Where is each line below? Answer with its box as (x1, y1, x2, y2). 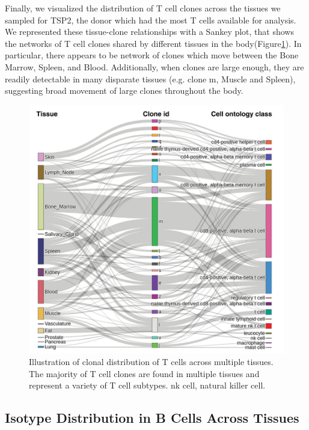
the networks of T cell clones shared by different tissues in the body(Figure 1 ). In (5, 37, 302, 49)
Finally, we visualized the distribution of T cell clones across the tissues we (5, 2, 281, 14)
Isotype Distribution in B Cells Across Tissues (5, 408, 299, 427)
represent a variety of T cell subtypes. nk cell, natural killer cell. (29, 379, 266, 392)
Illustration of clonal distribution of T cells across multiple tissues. (29, 355, 274, 368)
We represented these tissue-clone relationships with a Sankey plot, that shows (5, 25, 294, 38)
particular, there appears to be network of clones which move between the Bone (5, 49, 299, 61)
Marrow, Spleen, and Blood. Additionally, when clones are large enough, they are (5, 60, 304, 73)
